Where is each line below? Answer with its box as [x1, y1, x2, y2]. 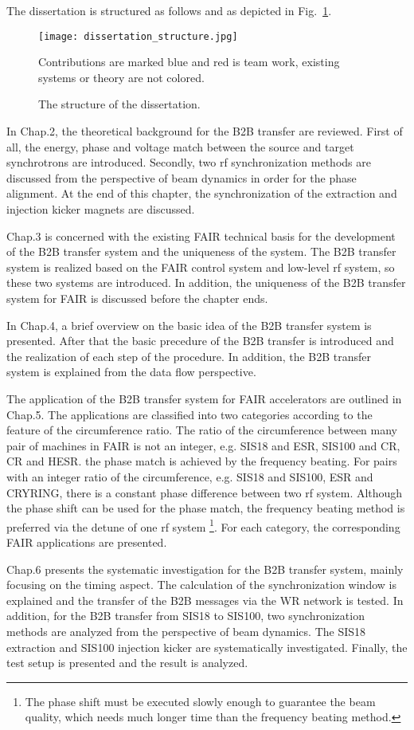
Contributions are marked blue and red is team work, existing [38, 53, 340, 70]
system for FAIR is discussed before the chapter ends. [6, 289, 268, 306]
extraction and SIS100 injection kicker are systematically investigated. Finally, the [6, 638, 408, 655]
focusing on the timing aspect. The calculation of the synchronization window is [6, 576, 396, 593]
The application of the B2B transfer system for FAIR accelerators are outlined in [6, 390, 402, 406]
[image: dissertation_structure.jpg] [38, 30, 238, 42]
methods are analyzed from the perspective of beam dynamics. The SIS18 [6, 622, 366, 639]
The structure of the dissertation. [38, 96, 201, 112]
